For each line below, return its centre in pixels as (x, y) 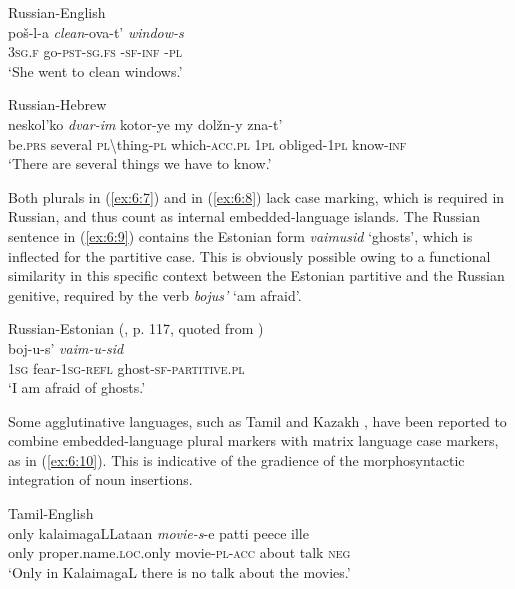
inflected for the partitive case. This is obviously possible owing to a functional (249, 255)
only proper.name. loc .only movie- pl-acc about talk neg (179, 552)
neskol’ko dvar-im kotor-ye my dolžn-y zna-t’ (145, 123)
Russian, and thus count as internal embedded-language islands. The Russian (244, 216)
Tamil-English (51, 513)
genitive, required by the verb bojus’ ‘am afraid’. (155, 294)
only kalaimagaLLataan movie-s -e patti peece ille (158, 532)
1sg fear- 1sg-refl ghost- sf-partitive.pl (126, 367)
